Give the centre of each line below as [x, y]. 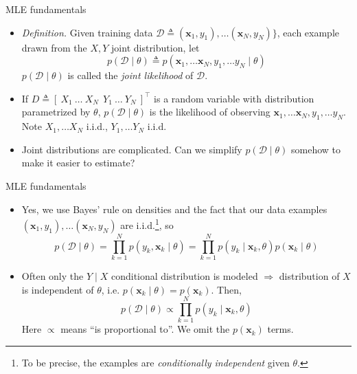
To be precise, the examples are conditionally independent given [156, 362]
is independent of [58, 289]
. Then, [226, 289]
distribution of [309, 275]
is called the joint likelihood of [130, 75]
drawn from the [54, 47]
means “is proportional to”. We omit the [145, 329]
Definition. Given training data [87, 32]
